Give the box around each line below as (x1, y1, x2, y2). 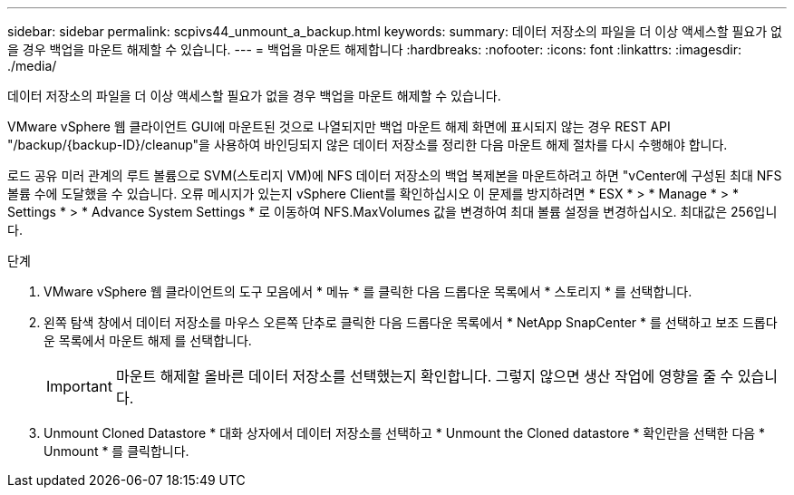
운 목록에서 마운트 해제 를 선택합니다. (44, 333, 252, 348)
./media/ (7, 58, 57, 73)
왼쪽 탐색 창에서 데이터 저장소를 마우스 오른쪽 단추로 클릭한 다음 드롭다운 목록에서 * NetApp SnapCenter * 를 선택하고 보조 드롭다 (44, 315, 778, 330)
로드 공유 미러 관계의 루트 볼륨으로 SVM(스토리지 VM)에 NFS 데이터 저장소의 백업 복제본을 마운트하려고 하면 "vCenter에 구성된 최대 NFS (7, 168, 782, 183)
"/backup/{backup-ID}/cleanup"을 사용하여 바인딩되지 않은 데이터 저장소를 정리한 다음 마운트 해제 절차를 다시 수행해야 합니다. (7, 137, 728, 152)
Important (46, 377, 112, 395)
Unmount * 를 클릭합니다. (44, 443, 189, 459)
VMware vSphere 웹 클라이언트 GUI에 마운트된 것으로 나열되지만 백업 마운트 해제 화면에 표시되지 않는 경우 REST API (7, 119, 671, 134)
